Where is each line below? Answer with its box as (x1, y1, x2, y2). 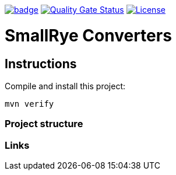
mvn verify (5, 99, 54, 108)
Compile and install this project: (5, 80, 126, 91)
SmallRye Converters (5, 25, 172, 45)
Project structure (5, 118, 83, 130)
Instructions (5, 56, 77, 71)
